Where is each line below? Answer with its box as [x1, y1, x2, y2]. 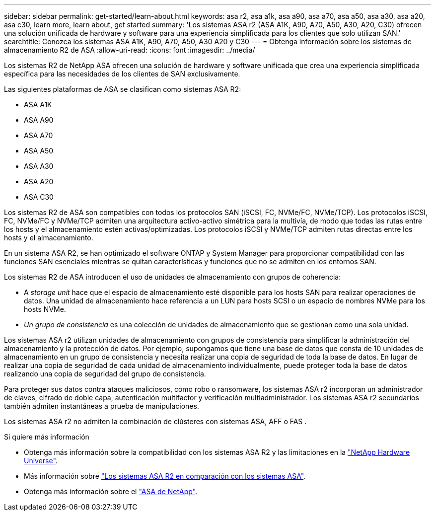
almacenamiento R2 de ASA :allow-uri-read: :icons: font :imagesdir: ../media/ [4, 46, 255, 54]
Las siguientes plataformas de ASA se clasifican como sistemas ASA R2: [4, 85, 241, 93]
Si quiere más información [4, 433, 89, 441]
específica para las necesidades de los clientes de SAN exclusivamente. [4, 70, 240, 78]
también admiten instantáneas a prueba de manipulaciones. [4, 402, 199, 410]
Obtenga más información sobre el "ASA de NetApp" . [24, 487, 198, 496]
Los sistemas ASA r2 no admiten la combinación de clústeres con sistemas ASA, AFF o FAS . [4, 417, 307, 426]
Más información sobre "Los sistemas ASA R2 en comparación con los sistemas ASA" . [24, 472, 306, 480]
